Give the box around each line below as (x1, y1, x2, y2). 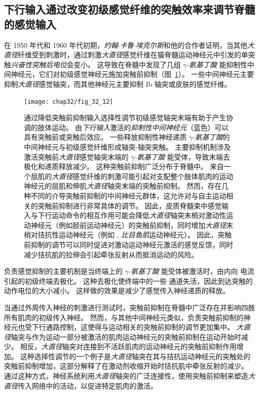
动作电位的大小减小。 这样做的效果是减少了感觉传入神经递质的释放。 (4, 285, 230, 296)
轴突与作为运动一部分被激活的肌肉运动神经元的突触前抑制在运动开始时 (11, 331, 241, 342)
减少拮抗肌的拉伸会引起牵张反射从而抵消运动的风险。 (24, 249, 198, 259)
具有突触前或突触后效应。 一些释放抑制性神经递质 (24, 132, 187, 142)
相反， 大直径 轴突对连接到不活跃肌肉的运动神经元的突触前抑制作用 (20, 341, 237, 352)
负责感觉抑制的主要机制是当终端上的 (4, 266, 123, 276)
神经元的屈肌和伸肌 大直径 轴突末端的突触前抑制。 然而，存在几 (24, 181, 229, 191)
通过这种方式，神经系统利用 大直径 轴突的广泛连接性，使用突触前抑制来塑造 (4, 371, 248, 381)
